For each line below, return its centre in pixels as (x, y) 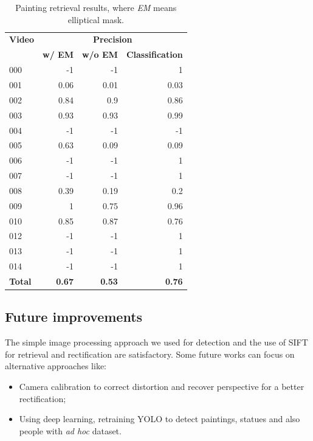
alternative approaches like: (56, 366)
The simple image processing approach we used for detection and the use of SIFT (156, 342)
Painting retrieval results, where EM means (96, 7)
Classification (154, 54)
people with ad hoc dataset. (70, 430)
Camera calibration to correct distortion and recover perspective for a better (162, 387)
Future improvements (74, 317)
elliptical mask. (96, 19)
